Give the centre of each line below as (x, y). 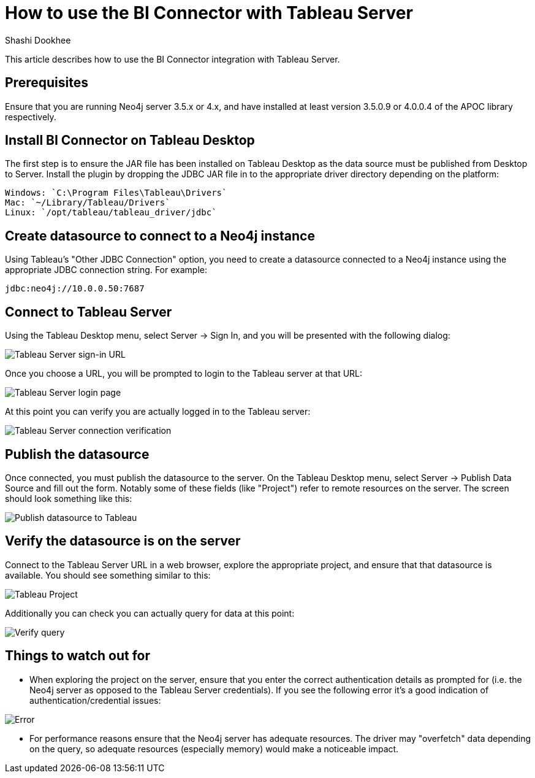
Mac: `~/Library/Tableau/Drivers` (88, 203)
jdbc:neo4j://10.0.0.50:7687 (75, 289)
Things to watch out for (78, 656)
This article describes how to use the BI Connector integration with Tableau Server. (173, 59)
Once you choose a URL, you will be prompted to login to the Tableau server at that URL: (184, 374)
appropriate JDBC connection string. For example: (106, 270)
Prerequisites (47, 83)
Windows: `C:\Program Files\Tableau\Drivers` (116, 193)
